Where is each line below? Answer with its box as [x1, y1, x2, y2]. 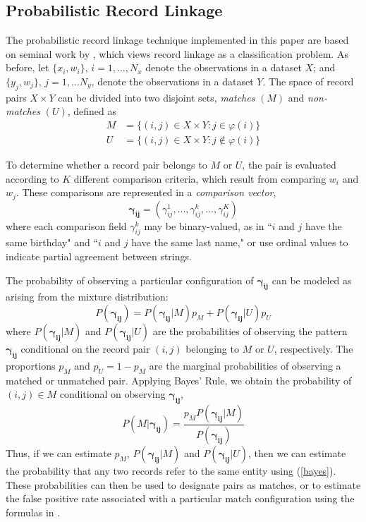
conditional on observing [59, 387, 166, 401]
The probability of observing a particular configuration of [6, 272, 254, 287]
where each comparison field [6, 218, 127, 233]
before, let [6, 60, 49, 75]
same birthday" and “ [6, 235, 98, 250]
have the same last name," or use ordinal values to [131, 235, 348, 250]
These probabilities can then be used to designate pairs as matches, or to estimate [6, 477, 361, 492]
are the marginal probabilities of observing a [149, 358, 341, 372]
